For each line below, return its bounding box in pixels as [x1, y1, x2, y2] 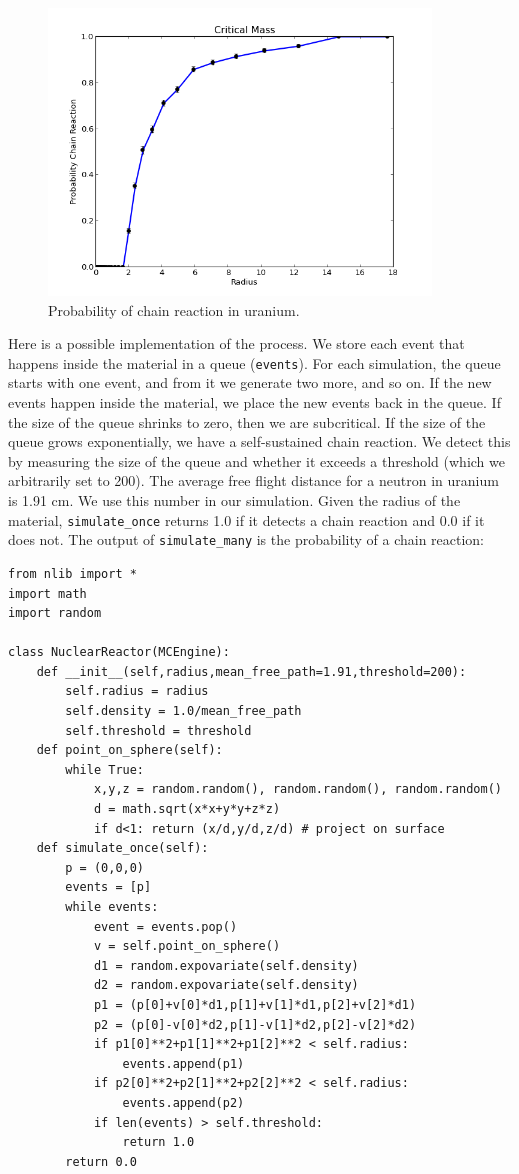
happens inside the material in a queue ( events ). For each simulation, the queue [8, 352, 501, 373]
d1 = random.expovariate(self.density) [93, 958, 359, 973]
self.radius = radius [65, 684, 209, 699]
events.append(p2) [122, 1095, 245, 1110]
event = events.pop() [93, 919, 238, 934]
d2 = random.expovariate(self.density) [93, 978, 359, 993]
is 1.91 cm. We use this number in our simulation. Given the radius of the [8, 490, 461, 510]
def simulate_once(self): [36, 841, 209, 856]
